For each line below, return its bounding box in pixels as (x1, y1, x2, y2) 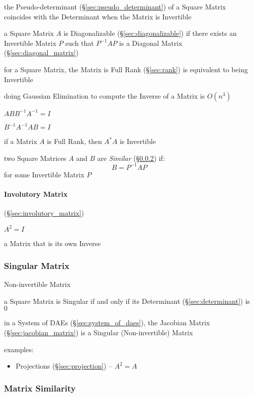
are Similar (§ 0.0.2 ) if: (97, 152, 165, 163)
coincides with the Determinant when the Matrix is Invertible (4, 11, 191, 21)
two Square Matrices (4, 152, 67, 163)
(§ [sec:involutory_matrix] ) (4, 208, 84, 218)
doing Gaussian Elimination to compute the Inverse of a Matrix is (4, 91, 205, 101)
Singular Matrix (4, 259, 70, 271)
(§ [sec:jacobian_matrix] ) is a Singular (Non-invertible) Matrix (4, 327, 193, 337)
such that (65, 37, 94, 48)
